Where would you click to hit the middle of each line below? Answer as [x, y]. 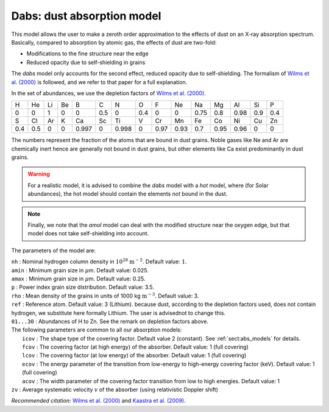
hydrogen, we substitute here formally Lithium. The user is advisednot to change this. [118, 313]
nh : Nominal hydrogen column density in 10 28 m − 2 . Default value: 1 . [99, 261]
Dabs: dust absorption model [86, 16]
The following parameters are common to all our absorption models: [97, 330]
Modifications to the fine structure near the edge [87, 54]
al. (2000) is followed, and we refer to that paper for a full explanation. [99, 82]
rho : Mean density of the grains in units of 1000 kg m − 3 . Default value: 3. [105, 295]
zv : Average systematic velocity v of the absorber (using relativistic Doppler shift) [115, 389]
